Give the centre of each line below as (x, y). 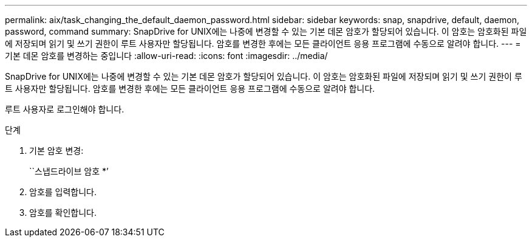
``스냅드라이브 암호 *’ (69, 171)
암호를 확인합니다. (63, 213)
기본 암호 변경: (56, 150)
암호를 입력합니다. (63, 192)
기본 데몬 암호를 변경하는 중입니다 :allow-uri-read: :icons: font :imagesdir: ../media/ (166, 56)
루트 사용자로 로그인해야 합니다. (65, 109)
